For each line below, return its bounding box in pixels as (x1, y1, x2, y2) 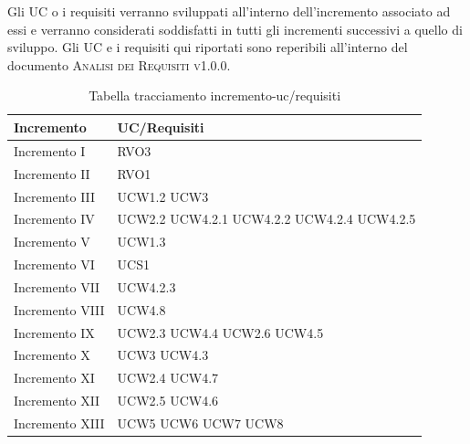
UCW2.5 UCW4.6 (117, 391, 219, 410)
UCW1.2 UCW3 (117, 186, 209, 206)
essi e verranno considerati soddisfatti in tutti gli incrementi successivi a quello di (7, 19, 463, 38)
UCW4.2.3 (117, 277, 176, 296)
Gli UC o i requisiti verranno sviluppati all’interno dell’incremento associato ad (7, 2, 451, 20)
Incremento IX (14, 322, 95, 342)
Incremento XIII (14, 413, 105, 432)
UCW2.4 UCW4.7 (117, 368, 219, 387)
